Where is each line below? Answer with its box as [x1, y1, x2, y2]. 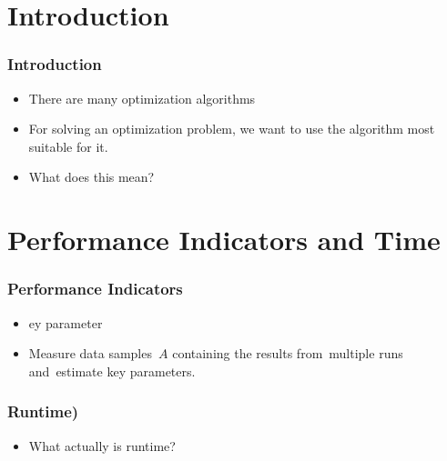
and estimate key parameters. [28, 361, 196, 380]
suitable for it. [28, 136, 108, 155]
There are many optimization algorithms [28, 88, 256, 107]
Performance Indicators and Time [7, 221, 441, 258]
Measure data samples [28, 344, 152, 363]
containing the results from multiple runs [172, 344, 403, 363]
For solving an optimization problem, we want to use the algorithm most [28, 119, 435, 138]
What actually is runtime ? [28, 436, 176, 455]
